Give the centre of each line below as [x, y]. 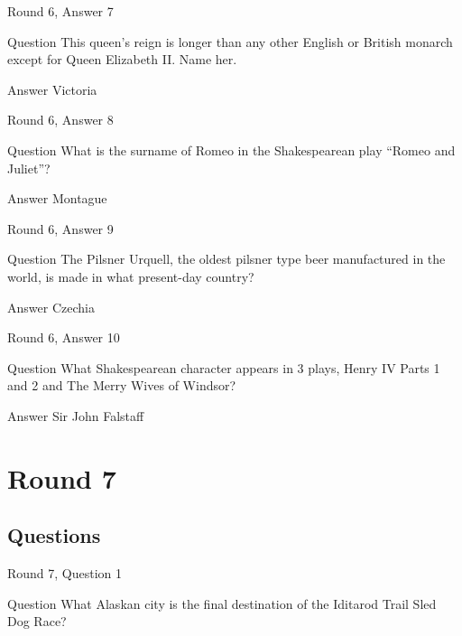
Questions [54, 535]
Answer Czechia [51, 307]
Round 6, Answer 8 [60, 120]
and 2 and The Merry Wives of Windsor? [122, 385]
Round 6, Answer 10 [64, 337]
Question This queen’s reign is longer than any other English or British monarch [230, 41]
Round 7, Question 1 [65, 573]
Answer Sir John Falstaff [76, 415]
